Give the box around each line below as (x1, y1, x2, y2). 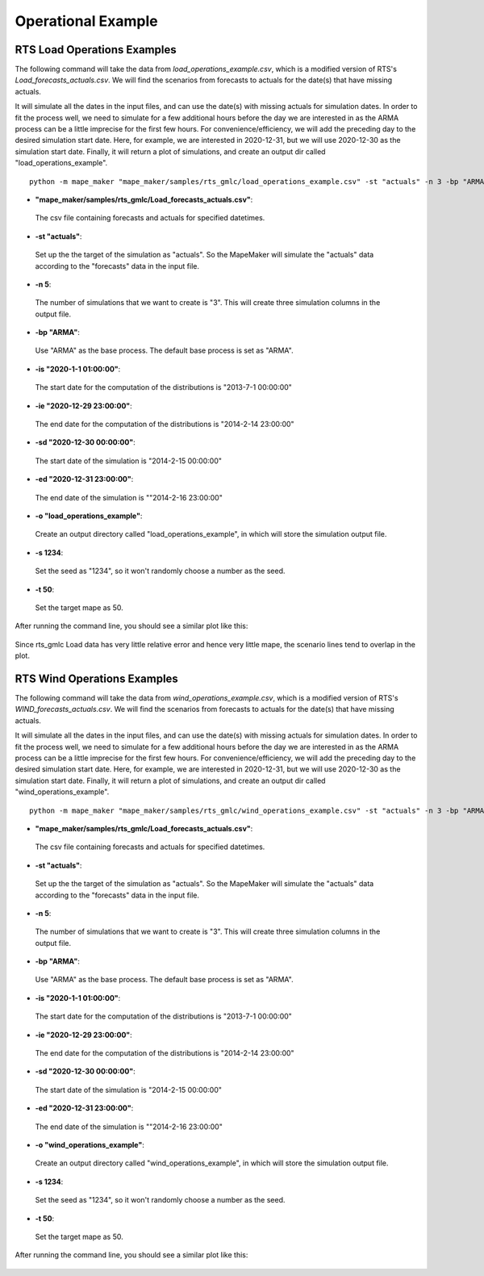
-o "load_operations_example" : (35, 511, 143, 521)
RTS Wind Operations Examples (15, 671, 179, 685)
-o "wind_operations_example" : (35, 1140, 144, 1149)
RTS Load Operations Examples (15, 43, 177, 56)
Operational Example (15, 12, 159, 30)
